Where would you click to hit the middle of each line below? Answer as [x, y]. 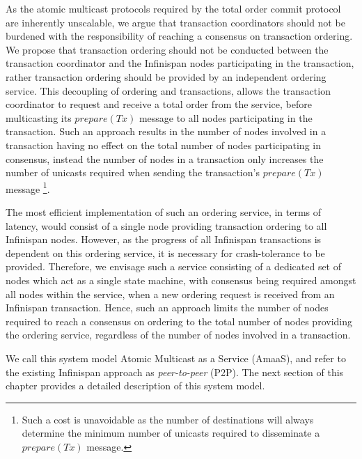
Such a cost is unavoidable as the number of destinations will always [168, 419]
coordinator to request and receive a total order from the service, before [159, 104]
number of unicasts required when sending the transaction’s [133, 172]
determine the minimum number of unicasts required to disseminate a [171, 433]
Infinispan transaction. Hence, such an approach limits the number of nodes [167, 308]
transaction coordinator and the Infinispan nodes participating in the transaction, [180, 63]
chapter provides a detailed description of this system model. [135, 386]
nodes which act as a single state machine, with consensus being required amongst [181, 280]
